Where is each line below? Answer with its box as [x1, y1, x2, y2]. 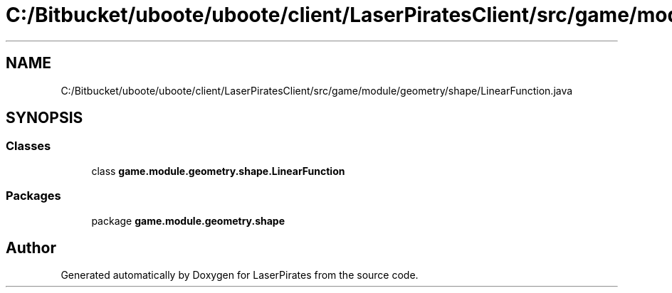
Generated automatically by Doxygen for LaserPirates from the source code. [61, 269, 419, 282]
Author [6, 238, 56, 257]
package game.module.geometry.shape [91, 214, 285, 227]
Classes [6, 139, 51, 154]
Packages [6, 188, 61, 203]
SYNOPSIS [6, 109, 83, 127]
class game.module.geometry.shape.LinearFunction [91, 164, 345, 177]
